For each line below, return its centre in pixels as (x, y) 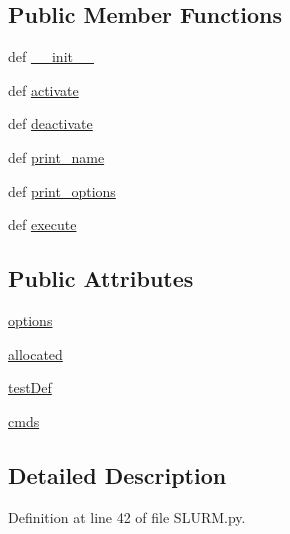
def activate (43, 89)
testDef (30, 387)
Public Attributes (101, 278)
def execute (42, 224)
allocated (35, 353)
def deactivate (50, 123)
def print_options (62, 190)
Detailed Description (117, 474)
